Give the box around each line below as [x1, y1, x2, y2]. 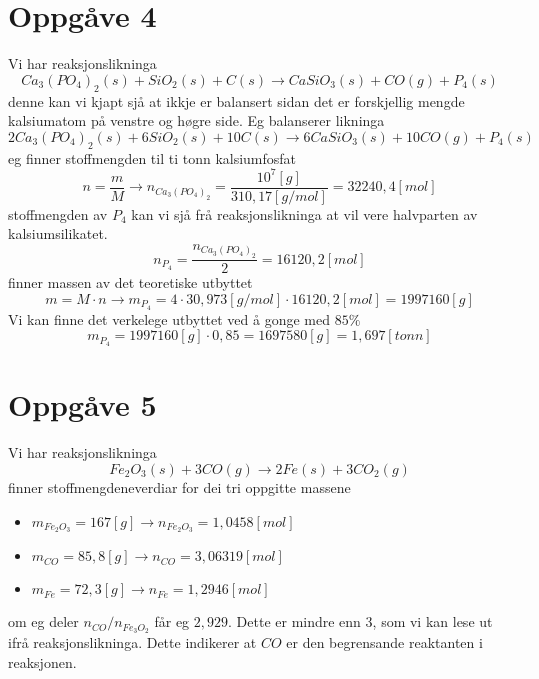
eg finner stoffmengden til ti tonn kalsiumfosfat [8, 147, 297, 168]
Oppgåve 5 [8, 384, 157, 425]
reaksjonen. [8, 651, 77, 672]
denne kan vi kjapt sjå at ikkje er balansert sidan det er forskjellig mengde [8, 90, 465, 111]
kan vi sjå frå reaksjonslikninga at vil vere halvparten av [131, 203, 478, 224]
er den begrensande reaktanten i [286, 632, 483, 653]
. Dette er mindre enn [228, 611, 361, 632]
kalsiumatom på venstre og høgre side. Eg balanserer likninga [8, 110, 385, 131]
